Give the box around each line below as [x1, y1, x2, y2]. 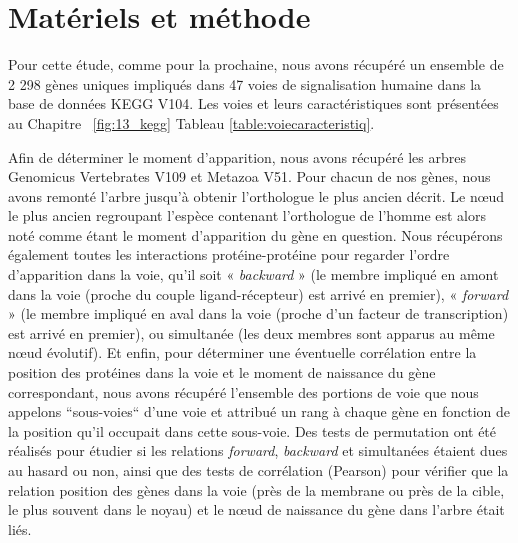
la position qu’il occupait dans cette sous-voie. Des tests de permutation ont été [8, 420, 497, 441]
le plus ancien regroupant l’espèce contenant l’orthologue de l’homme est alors [8, 205, 487, 226]
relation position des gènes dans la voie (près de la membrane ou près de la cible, [8, 479, 505, 500]
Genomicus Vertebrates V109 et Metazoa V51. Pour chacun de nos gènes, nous [8, 166, 491, 187]
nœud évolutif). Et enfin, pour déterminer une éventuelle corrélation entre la [8, 342, 477, 363]
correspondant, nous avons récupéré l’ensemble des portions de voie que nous [8, 381, 479, 402]
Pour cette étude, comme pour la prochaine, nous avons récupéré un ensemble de [8, 54, 504, 75]
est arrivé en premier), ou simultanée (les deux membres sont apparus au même [8, 322, 495, 343]
